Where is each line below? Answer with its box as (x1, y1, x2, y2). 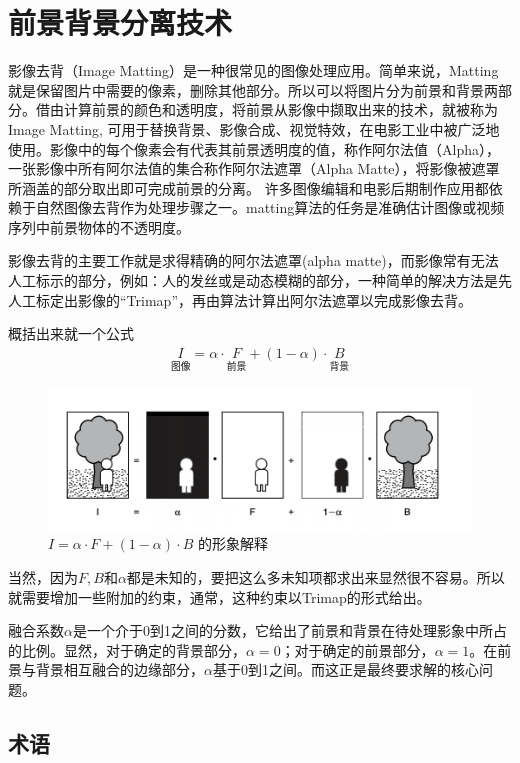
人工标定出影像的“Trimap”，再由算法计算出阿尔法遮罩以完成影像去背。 (8, 289, 472, 310)
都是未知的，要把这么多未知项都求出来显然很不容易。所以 (126, 567, 505, 588)
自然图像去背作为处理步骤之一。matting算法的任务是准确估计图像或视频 (35, 197, 505, 218)
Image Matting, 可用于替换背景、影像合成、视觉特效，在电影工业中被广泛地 (8, 118, 500, 139)
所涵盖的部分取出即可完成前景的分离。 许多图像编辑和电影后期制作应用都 (8, 177, 489, 198)
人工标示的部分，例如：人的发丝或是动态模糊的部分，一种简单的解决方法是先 (8, 270, 512, 291)
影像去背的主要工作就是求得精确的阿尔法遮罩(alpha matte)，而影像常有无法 (8, 250, 499, 271)
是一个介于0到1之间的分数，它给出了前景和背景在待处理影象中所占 (72, 620, 507, 641)
